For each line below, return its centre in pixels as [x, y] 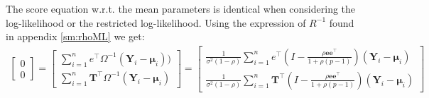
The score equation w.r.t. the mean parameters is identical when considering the [181, 8]
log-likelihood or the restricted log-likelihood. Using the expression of [156, 22]
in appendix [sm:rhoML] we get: [75, 36]
